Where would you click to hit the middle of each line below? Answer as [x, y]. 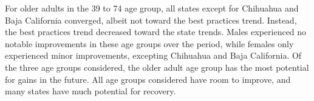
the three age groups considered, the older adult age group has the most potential [157, 67]
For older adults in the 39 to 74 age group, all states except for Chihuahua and [152, 8]
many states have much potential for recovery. [90, 91]
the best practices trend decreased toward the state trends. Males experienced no [156, 32]
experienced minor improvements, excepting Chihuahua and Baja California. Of [153, 55]
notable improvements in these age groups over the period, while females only [149, 43]
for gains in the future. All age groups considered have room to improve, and [148, 79]
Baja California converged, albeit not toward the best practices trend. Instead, [151, 20]
